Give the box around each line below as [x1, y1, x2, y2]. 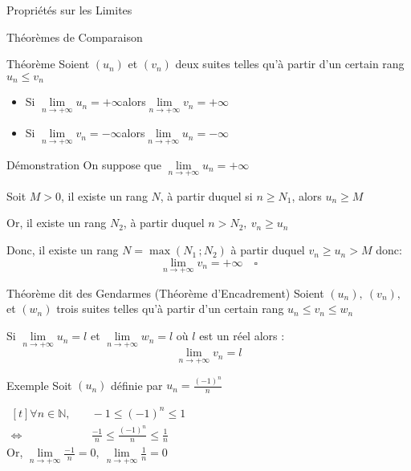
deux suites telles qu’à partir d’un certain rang [175, 55, 405, 72]
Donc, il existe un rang [6, 242, 119, 258]
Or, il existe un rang [6, 214, 107, 231]
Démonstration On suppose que [6, 156, 161, 173]
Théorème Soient [6, 55, 90, 72]
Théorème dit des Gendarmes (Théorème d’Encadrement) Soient [6, 284, 324, 301]
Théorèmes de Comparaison [6, 28, 143, 45]
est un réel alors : [199, 327, 285, 344]
